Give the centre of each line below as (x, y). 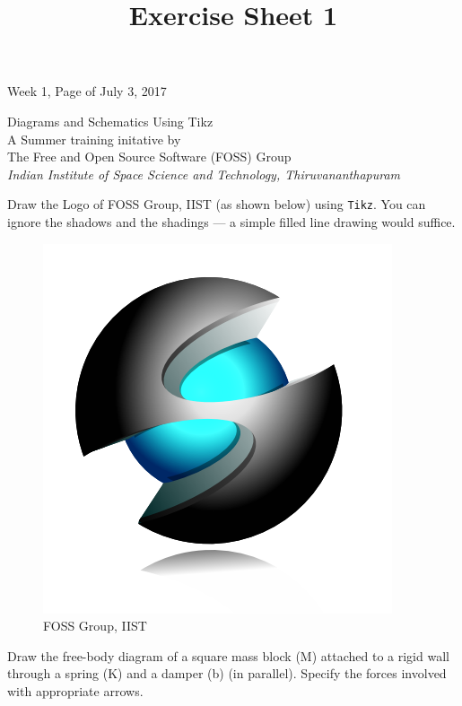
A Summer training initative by (94, 139)
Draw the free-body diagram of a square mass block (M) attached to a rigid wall (228, 655)
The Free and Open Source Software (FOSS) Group (149, 157)
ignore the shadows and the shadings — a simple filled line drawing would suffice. (231, 222)
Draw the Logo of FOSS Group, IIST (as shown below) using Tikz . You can (217, 204)
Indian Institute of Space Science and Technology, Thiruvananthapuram (204, 174)
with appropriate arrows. (75, 690)
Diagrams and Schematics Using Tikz (110, 121)
